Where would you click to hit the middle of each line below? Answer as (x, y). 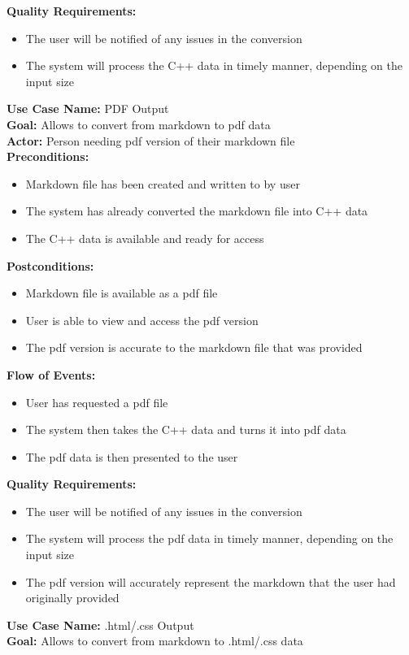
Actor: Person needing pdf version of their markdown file (151, 140)
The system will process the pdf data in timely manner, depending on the (209, 538)
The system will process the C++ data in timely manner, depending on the (214, 65)
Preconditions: (48, 156)
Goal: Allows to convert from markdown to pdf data (139, 124)
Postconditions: (50, 265)
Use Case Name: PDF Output (88, 108)
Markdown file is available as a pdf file (122, 293)
